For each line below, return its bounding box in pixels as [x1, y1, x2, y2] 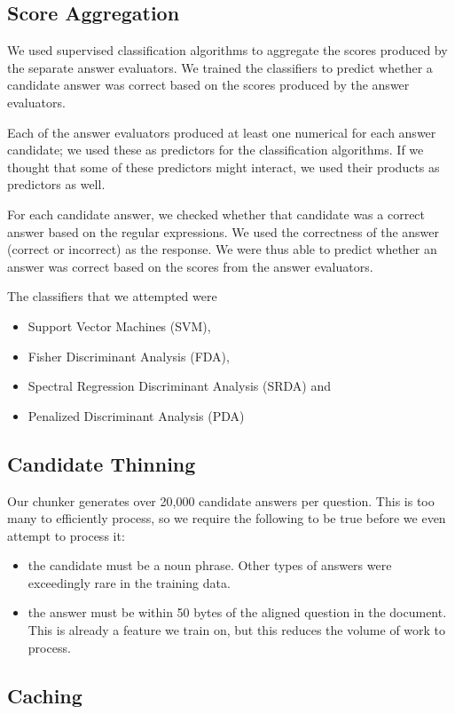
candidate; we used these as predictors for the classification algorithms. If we [7, 140, 424, 159]
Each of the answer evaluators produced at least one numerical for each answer [7, 123, 436, 141]
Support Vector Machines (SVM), [27, 316, 211, 335]
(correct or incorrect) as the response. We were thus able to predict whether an [7, 240, 437, 258]
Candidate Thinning [7, 449, 196, 477]
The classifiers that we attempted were [7, 287, 217, 305]
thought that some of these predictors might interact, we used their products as [7, 157, 440, 176]
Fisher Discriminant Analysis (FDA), [27, 346, 230, 365]
